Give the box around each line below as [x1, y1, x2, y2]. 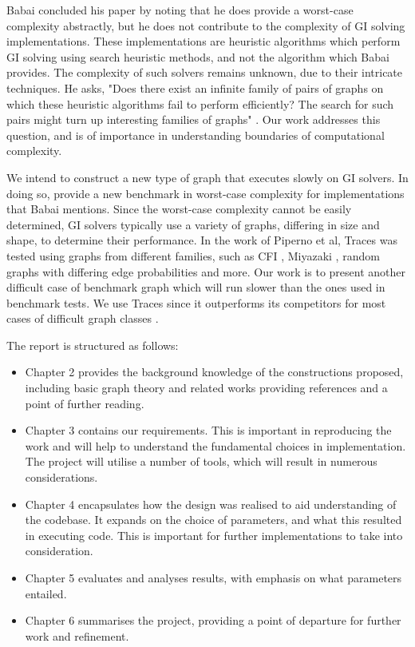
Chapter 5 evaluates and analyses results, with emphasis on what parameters [25, 570, 402, 585]
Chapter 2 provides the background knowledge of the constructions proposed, [25, 363, 404, 380]
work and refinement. [25, 627, 129, 644]
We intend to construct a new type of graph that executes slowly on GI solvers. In [6, 169, 409, 185]
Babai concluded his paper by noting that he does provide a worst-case [6, 2, 354, 18]
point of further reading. [25, 395, 144, 411]
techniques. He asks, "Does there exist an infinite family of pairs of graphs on [6, 79, 384, 96]
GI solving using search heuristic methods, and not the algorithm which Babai [6, 48, 389, 65]
